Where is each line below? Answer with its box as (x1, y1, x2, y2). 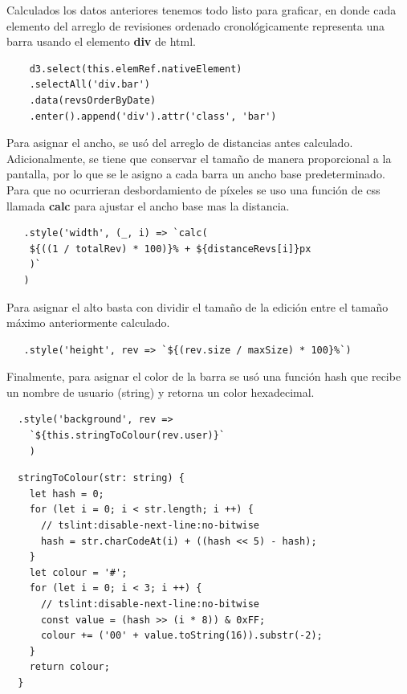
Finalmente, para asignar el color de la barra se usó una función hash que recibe (6, 368, 401, 385)
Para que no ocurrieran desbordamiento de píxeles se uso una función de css (6, 181, 381, 198)
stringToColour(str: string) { (18, 472, 185, 484)
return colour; (29, 661, 110, 673)
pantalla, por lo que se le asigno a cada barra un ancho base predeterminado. (6, 165, 385, 182)
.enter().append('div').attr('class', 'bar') (29, 110, 277, 122)
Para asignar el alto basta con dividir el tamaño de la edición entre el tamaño (6, 298, 389, 315)
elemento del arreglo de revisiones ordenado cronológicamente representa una (6, 17, 385, 34)
